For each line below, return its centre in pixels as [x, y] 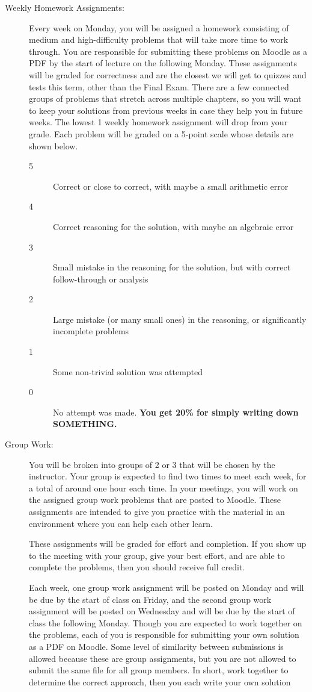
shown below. [54, 145]
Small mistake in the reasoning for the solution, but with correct [172, 267]
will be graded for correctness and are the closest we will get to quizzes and [168, 74]
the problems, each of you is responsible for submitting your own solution [164, 634]
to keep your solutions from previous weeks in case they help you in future [166, 110]
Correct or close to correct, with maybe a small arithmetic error [171, 186]
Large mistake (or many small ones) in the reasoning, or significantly [180, 319]
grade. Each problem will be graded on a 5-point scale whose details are [161, 133]
